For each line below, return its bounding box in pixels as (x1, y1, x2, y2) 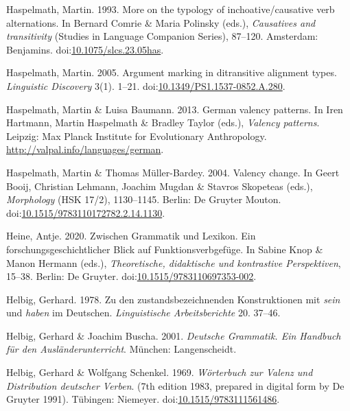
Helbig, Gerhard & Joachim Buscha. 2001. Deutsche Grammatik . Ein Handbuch (6, 328, 341, 342)
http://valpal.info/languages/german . (6, 142, 164, 156)
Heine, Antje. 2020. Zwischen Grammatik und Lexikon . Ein (6, 228, 256, 243)
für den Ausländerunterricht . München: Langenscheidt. (6, 342, 237, 356)
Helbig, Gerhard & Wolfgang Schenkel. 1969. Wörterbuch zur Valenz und (6, 365, 313, 379)
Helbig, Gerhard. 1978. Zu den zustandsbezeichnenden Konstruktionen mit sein (6, 292, 340, 306)
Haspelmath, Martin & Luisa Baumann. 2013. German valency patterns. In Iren (6, 102, 343, 116)
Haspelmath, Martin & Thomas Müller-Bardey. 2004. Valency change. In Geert (6, 165, 340, 179)
